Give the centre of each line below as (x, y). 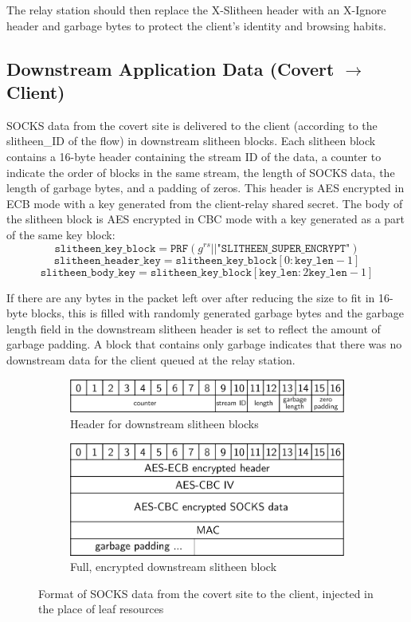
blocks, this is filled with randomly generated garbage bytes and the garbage (218, 313)
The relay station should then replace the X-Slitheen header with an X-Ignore (196, 10)
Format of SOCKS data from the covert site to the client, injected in (206, 593)
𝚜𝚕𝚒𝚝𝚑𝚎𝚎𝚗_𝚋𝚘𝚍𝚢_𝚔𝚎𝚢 (88, 272)
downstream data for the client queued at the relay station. (151, 359)
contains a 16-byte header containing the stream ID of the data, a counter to (194, 156)
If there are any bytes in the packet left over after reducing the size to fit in (191, 297)
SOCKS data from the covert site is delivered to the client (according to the (192, 125)
